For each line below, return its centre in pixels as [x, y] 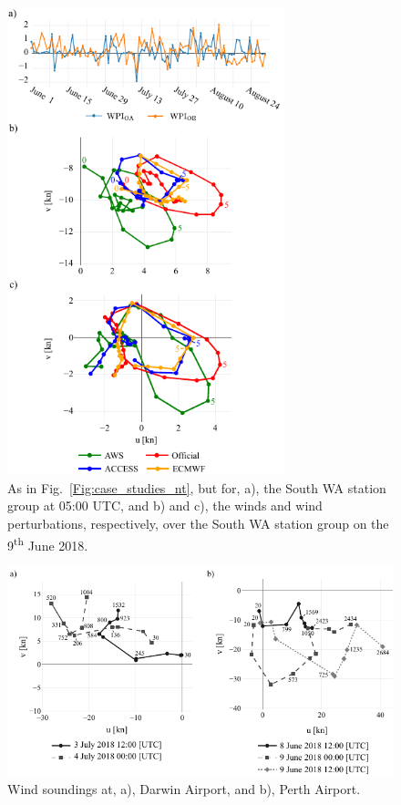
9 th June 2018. [48, 543]
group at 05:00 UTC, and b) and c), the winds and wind [165, 506]
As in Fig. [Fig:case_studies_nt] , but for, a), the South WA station [197, 487]
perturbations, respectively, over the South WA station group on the [198, 523]
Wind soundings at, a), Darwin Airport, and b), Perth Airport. [184, 789]
